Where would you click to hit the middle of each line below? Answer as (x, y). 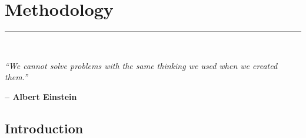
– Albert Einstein (41, 96)
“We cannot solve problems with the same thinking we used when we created (141, 65)
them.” (16, 77)
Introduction (44, 128)
